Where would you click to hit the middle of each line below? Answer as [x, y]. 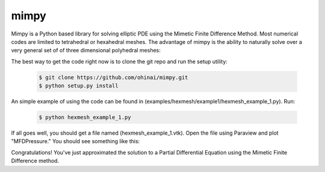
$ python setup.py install [79, 86]
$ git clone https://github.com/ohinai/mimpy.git [113, 77]
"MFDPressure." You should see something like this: [76, 141]
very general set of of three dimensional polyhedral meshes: [86, 51]
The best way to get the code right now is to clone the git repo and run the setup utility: [119, 61]
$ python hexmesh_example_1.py [85, 118]
